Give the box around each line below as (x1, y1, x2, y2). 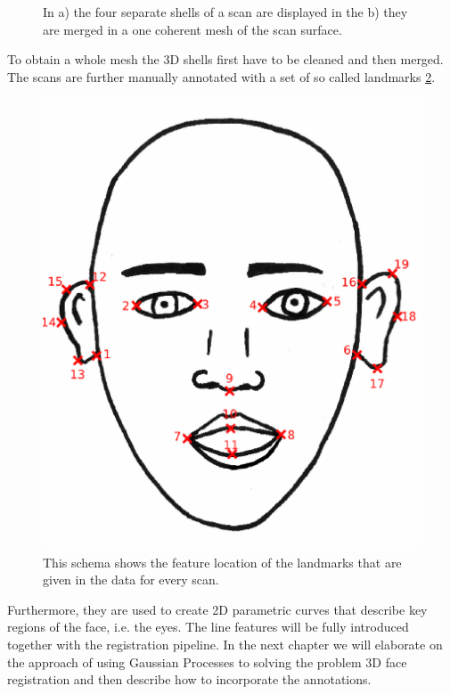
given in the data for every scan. (43, 570, 219, 589)
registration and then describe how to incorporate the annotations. (7, 670, 372, 689)
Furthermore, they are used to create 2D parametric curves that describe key (7, 600, 428, 618)
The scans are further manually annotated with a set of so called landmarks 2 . (7, 67, 436, 86)
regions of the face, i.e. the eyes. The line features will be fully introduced (7, 617, 409, 636)
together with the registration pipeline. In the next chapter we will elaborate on (7, 634, 443, 653)
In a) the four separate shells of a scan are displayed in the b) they (43, 3, 408, 20)
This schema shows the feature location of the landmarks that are (43, 552, 402, 571)
